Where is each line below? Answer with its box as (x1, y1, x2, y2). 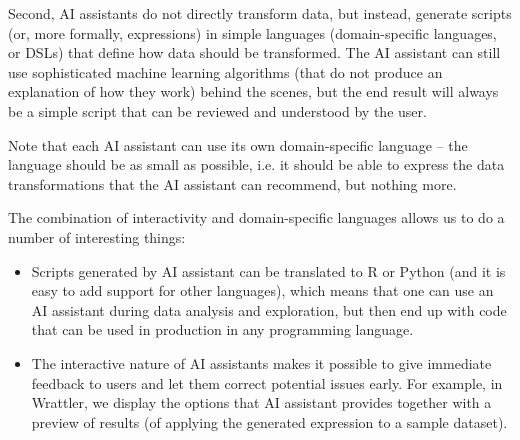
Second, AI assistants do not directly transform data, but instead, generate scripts (8, 3, 512, 23)
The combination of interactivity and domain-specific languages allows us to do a (8, 207, 505, 228)
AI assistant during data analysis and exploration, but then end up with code (31, 299, 507, 320)
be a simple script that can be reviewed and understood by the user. (8, 100, 427, 121)
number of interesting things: (8, 226, 186, 247)
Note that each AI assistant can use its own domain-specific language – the (8, 134, 468, 155)
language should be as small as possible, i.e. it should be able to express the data (8, 154, 505, 175)
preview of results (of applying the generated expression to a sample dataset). (31, 411, 508, 432)
